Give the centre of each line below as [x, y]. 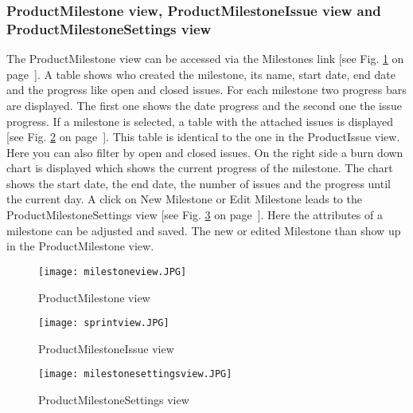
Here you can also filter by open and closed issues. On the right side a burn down [205, 152]
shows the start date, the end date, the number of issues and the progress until [199, 183]
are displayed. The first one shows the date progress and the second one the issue [205, 105]
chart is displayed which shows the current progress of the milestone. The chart [200, 168]
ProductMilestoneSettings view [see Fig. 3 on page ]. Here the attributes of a [195, 215]
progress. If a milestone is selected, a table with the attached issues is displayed [200, 121]
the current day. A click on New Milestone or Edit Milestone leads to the [184, 199]
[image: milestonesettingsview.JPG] [135, 374]
